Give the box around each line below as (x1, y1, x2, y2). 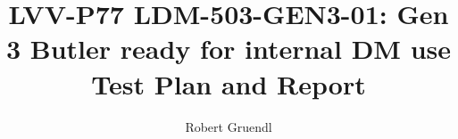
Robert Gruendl (185, 117, 272, 135)
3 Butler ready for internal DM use (5, 30, 452, 67)
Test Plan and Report (91, 65, 366, 102)
